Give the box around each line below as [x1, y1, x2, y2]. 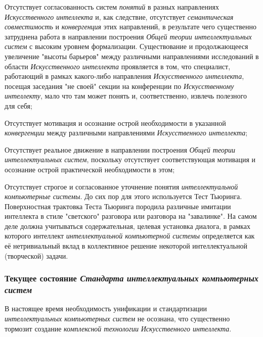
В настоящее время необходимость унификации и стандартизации [5, 303, 207, 314]
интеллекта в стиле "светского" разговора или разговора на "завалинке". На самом [5, 211, 257, 221]
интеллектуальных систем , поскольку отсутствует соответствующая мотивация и [5, 154, 256, 165]
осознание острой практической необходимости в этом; [5, 164, 175, 174]
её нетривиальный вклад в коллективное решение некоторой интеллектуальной [5, 240, 247, 251]
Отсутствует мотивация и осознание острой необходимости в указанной [5, 117, 226, 128]
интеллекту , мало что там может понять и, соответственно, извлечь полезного [5, 90, 247, 101]
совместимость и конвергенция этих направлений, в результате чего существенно [5, 21, 256, 32]
